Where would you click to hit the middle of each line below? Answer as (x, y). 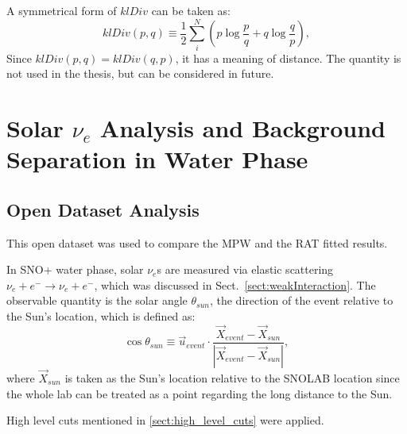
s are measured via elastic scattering (245, 269)
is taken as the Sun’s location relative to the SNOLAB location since (232, 377)
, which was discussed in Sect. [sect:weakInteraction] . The (235, 284)
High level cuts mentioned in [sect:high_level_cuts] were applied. (165, 420)
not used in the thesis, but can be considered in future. (140, 73)
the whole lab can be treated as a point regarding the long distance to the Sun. (200, 393)
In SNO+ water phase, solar (75, 269)
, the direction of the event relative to (301, 300)
